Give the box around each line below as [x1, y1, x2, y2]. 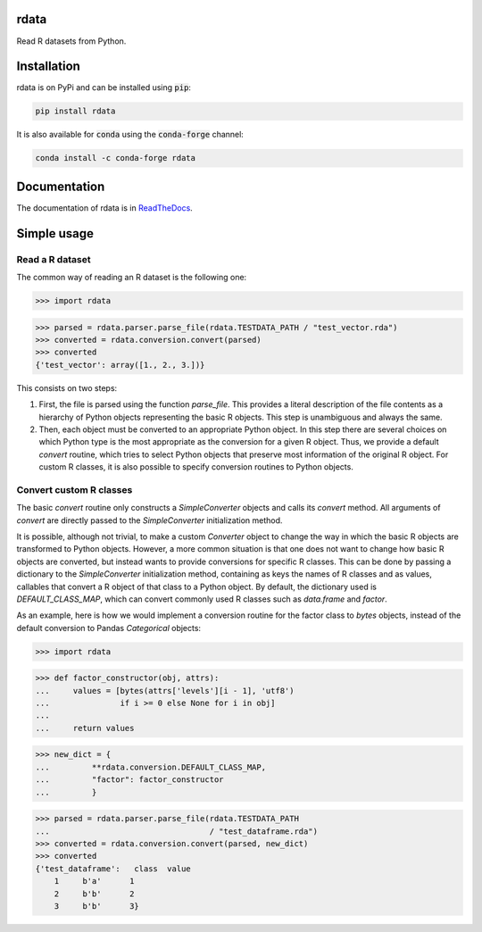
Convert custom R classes [16, 483, 133, 495]
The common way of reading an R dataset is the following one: [16, 272, 247, 283]
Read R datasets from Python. [16, 36, 127, 46]
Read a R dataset [16, 253, 91, 265]
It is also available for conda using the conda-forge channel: [16, 129, 245, 140]
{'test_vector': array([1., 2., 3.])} [35, 360, 205, 370]
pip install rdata [35, 106, 116, 116]
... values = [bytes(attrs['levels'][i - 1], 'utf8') [35, 686, 295, 695]
